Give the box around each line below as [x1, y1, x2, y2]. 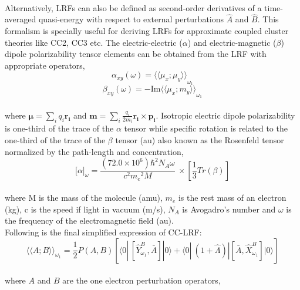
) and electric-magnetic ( [187, 36, 277, 48]
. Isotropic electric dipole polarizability [156, 109, 295, 121]
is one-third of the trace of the [5, 122, 114, 134]
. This [257, 13, 279, 25]
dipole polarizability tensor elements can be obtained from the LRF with [5, 48, 267, 60]
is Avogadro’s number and [182, 203, 276, 215]
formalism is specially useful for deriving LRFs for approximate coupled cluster [5, 25, 289, 36]
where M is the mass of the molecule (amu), [5, 191, 163, 204]
